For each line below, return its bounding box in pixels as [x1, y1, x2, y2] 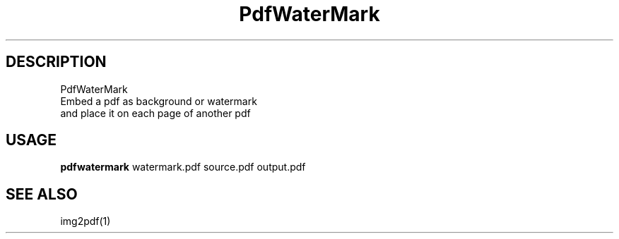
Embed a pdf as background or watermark [60, 94, 257, 107]
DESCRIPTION [6, 53, 107, 71]
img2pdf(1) [60, 215, 111, 228]
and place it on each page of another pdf [60, 106, 251, 119]
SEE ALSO [6, 185, 78, 203]
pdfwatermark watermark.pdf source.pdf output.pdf [60, 161, 306, 173]
